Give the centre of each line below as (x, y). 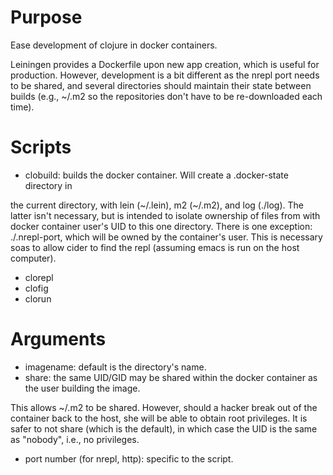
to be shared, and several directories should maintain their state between (161, 85)
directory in (48, 185)
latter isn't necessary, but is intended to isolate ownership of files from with (165, 215)
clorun (38, 298)
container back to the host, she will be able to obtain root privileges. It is (159, 418)
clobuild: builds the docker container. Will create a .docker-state (156, 175)
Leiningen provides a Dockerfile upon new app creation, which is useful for (165, 64)
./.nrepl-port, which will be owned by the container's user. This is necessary (166, 237)
